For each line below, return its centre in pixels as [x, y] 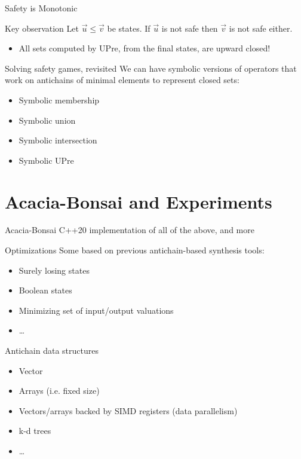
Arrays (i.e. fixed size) [59, 391]
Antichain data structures [52, 351]
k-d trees [35, 431]
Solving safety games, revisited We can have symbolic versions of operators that [151, 68]
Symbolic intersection [58, 140]
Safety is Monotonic [41, 8]
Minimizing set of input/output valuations [96, 310]
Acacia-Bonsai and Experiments [139, 201]
